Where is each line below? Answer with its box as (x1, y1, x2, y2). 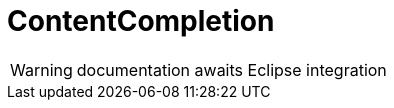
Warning (10, 59, 73, 80)
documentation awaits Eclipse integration (76, 59, 387, 80)
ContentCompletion (7, 4, 275, 38)
